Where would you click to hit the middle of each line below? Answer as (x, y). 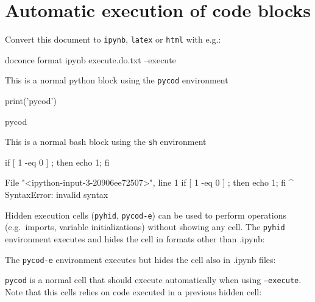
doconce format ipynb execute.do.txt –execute (90, 59)
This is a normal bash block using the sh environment (106, 142)
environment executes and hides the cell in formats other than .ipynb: (135, 238)
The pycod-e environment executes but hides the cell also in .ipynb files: (140, 259)
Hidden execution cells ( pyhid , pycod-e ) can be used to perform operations (146, 215)
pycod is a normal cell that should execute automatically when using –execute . (153, 280)
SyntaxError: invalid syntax (57, 195)
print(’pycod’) (31, 101)
